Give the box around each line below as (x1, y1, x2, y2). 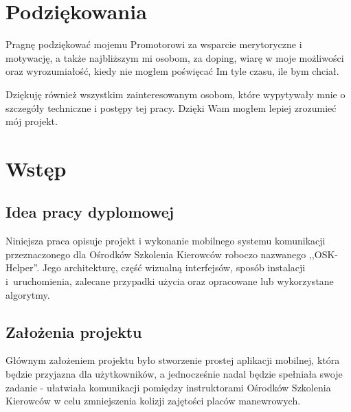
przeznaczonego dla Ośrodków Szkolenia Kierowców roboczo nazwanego (5, 247, 306, 261)
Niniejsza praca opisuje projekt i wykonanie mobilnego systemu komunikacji (5, 233, 326, 248)
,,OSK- (308, 247, 338, 261)
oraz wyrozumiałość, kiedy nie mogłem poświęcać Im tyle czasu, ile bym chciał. (5, 64, 339, 78)
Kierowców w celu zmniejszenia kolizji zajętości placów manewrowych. (5, 393, 301, 408)
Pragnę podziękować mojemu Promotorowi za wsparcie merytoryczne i (5, 37, 302, 51)
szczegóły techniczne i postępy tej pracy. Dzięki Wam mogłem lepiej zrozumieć (5, 100, 337, 115)
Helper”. (5, 260, 40, 275)
